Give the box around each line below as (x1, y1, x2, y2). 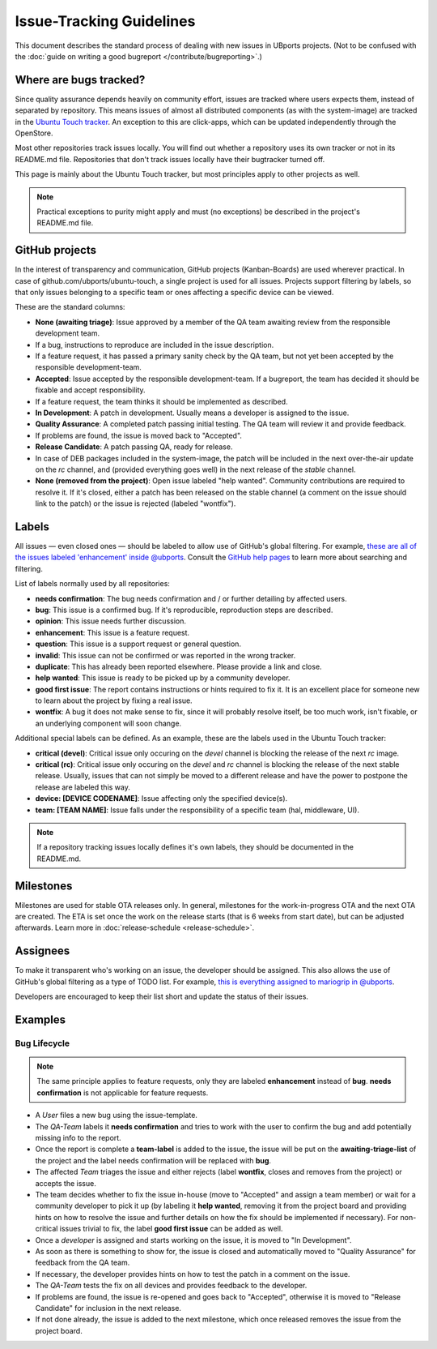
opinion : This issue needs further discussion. (35, 616, 186, 626)
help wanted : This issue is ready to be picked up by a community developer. (35, 673, 291, 683)
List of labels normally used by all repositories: (15, 579, 170, 589)
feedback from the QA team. (35, 1257, 130, 1268)
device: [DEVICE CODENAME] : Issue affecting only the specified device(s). (35, 794, 288, 803)
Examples (15, 1013, 66, 1026)
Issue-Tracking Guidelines (15, 12, 196, 30)
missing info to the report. (35, 1133, 121, 1143)
